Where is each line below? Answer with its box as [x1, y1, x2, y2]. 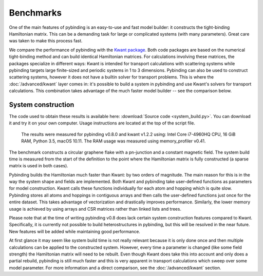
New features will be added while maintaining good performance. [9, 228, 141, 234]
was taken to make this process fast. [9, 38, 83, 44]
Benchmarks [9, 7, 62, 18]
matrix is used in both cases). [9, 163, 68, 169]
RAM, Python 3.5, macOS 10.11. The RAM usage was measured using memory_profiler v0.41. [21, 138, 206, 144]
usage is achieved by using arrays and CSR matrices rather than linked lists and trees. [9, 206, 182, 212]
